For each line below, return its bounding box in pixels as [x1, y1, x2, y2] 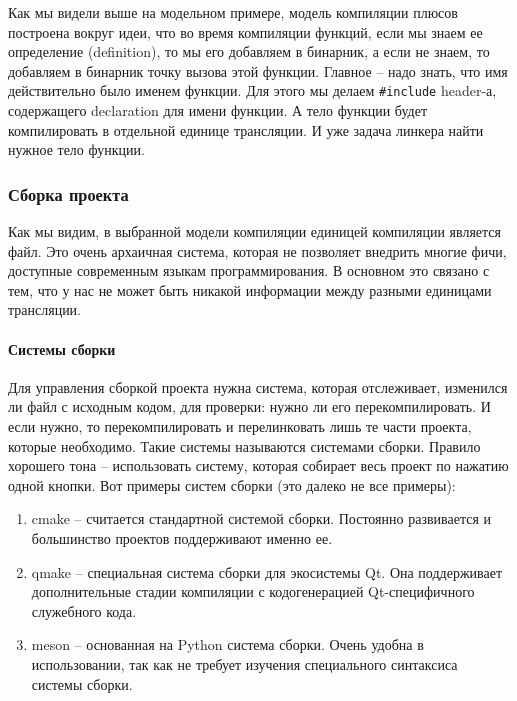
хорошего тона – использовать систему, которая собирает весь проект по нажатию [8, 455, 509, 476]
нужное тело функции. [8, 139, 145, 160]
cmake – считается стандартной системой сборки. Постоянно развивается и [31, 508, 491, 529]
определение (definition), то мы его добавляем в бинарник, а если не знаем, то [8, 41, 490, 62]
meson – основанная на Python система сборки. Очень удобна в [31, 634, 424, 655]
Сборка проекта [8, 181, 129, 206]
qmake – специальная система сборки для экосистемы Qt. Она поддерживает [31, 561, 503, 582]
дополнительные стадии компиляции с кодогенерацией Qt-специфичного [31, 581, 475, 602]
